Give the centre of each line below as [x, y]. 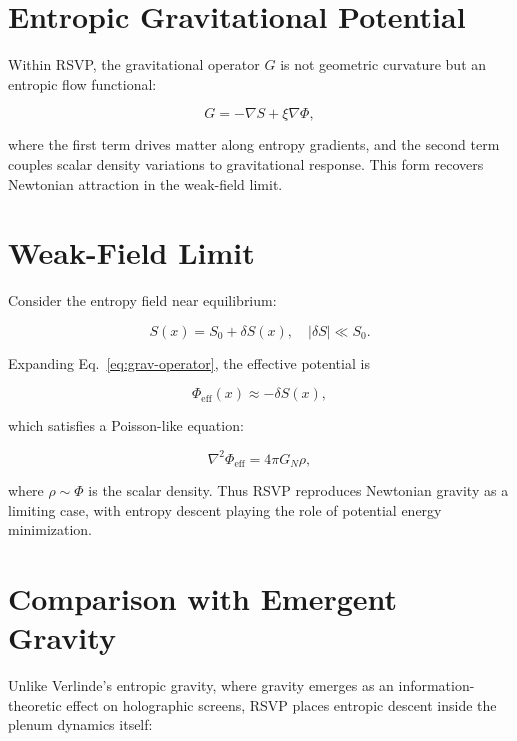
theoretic [35, 704]
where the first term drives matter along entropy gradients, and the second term [254, 144]
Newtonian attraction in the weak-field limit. [145, 183]
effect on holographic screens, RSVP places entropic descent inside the [281, 704]
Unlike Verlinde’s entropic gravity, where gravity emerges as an [201, 685]
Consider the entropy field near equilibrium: [142, 300]
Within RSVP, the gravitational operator [134, 64]
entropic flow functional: [82, 83]
